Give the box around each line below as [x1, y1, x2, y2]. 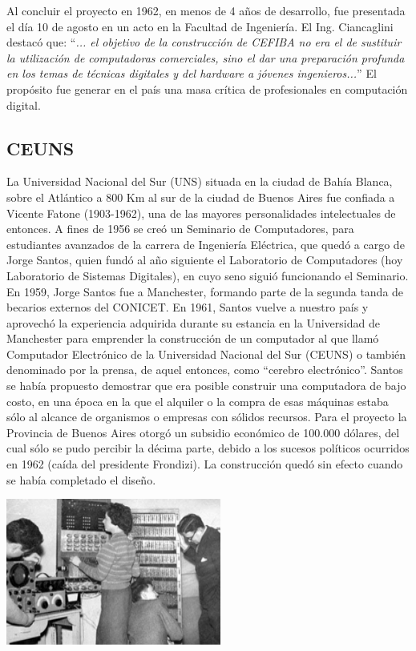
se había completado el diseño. [6, 471, 156, 488]
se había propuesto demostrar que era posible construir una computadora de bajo [6, 377, 406, 394]
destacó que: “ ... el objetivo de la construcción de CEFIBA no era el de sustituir [6, 34, 402, 50]
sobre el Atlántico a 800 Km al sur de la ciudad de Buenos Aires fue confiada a [6, 188, 395, 205]
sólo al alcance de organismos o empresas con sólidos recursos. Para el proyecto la [6, 408, 407, 425]
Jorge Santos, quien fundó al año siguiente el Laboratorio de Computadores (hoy [6, 251, 403, 268]
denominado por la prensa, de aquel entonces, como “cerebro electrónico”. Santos [6, 361, 403, 378]
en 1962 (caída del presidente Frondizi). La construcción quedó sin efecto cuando [6, 456, 403, 472]
